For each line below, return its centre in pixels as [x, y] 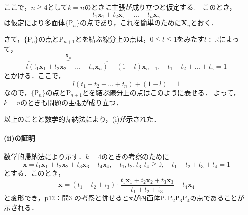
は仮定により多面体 [35, 23]
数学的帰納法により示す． [45, 156]
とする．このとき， [35, 173]
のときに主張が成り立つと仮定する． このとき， [160, 7]
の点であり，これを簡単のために [130, 23]
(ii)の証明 [19, 137]
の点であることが [217, 198]
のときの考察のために [135, 156]
